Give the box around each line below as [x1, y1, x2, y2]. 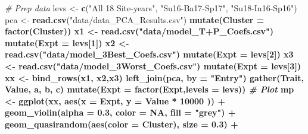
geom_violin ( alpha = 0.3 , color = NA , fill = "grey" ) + [5, 106, 236, 119]
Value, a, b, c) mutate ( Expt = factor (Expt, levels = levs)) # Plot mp [5, 83, 294, 95]
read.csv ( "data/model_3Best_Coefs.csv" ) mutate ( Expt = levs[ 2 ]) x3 [5, 48, 294, 60]
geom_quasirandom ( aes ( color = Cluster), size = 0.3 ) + [5, 117, 238, 130]
